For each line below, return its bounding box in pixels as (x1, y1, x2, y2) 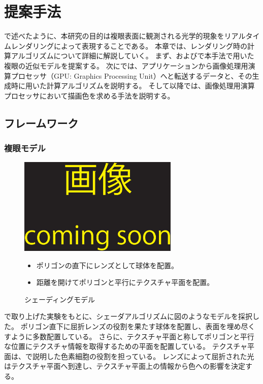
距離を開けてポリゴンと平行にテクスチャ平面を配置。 (36, 277, 214, 287)
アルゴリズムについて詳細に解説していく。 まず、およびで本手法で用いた (11, 50, 254, 61)
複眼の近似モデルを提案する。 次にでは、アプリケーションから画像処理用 (4, 60, 248, 71)
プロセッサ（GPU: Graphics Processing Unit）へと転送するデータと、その (11, 70, 252, 81)
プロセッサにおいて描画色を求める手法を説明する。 (4, 90, 175, 101)
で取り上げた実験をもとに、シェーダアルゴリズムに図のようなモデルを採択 (4, 311, 252, 322)
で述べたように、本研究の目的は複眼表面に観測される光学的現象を (4, 30, 224, 41)
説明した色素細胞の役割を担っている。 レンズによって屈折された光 (32, 350, 254, 361)
